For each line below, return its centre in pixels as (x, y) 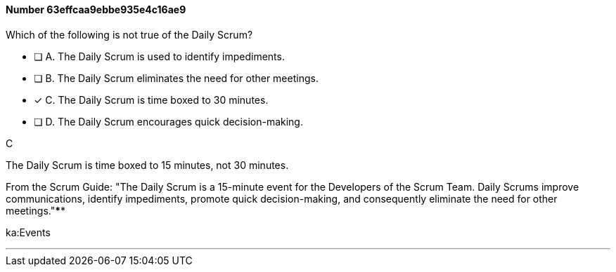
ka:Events (28, 232)
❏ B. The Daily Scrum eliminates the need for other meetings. (176, 78)
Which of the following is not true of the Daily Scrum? (129, 34)
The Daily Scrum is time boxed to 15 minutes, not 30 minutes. (147, 165)
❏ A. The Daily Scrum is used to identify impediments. (159, 56)
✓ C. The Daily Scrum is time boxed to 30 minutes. (151, 100)
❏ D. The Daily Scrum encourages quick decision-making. (168, 121)
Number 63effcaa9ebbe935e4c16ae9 (96, 9)
